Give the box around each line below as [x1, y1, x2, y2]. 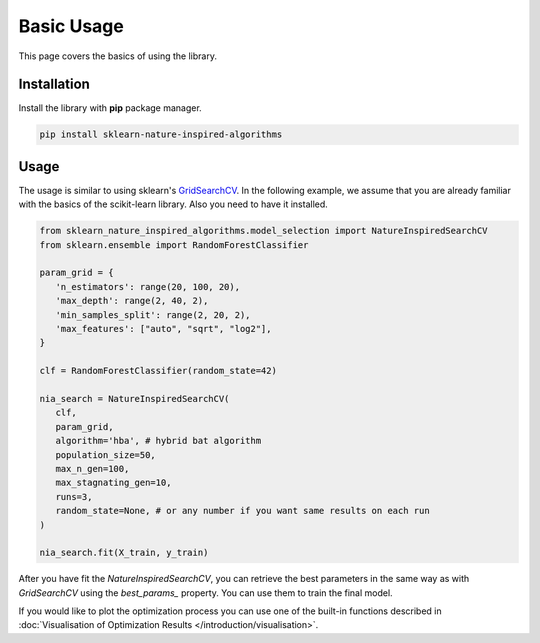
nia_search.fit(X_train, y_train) [39, 547, 209, 559]
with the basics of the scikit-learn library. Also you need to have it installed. [18, 198, 329, 210]
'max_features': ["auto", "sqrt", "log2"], [55, 323, 272, 335]
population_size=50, [55, 449, 157, 460]
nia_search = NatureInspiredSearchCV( [39, 393, 230, 404]
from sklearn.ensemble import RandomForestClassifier [39, 239, 309, 250]
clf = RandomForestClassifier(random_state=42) [39, 365, 277, 377]
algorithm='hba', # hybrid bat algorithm [55, 435, 262, 447]
